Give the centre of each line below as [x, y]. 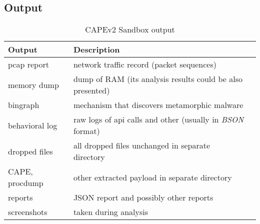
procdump [26, 183]
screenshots [28, 212]
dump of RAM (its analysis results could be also [158, 79]
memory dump [33, 84]
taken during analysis [111, 212]
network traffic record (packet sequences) [145, 64]
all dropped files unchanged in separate [142, 145]
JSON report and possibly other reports [143, 197]
